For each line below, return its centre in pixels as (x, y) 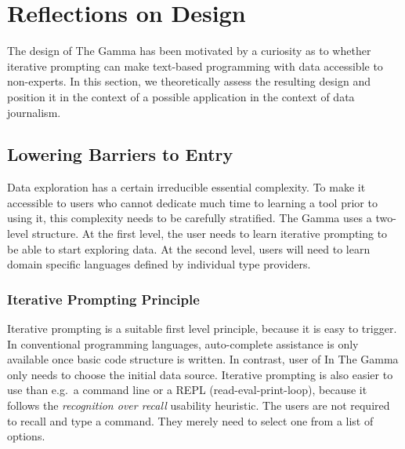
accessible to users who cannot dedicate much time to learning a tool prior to (192, 202)
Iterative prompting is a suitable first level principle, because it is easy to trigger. (202, 329)
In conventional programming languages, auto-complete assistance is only (183, 343)
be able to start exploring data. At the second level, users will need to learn (189, 248)
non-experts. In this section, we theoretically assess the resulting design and (189, 81)
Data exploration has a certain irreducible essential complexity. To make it (186, 187)
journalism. (34, 112)
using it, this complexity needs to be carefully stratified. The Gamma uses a (190, 218)
